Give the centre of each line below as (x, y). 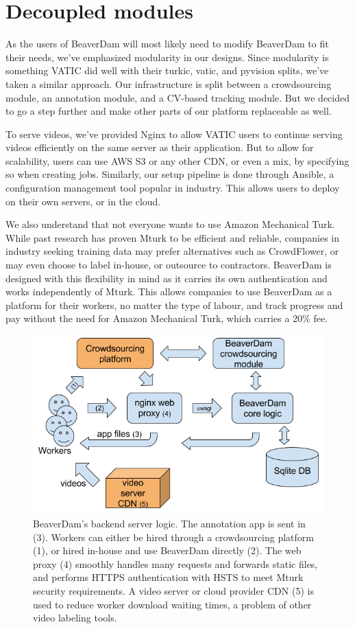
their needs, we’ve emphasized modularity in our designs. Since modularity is (167, 57)
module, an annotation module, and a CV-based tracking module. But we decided (177, 97)
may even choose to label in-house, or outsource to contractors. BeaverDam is (169, 265)
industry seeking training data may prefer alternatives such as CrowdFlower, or (172, 251)
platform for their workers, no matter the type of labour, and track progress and (174, 305)
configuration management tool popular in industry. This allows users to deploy (173, 188)
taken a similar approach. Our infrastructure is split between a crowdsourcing (169, 83)
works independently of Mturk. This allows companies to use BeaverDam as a (169, 291)
